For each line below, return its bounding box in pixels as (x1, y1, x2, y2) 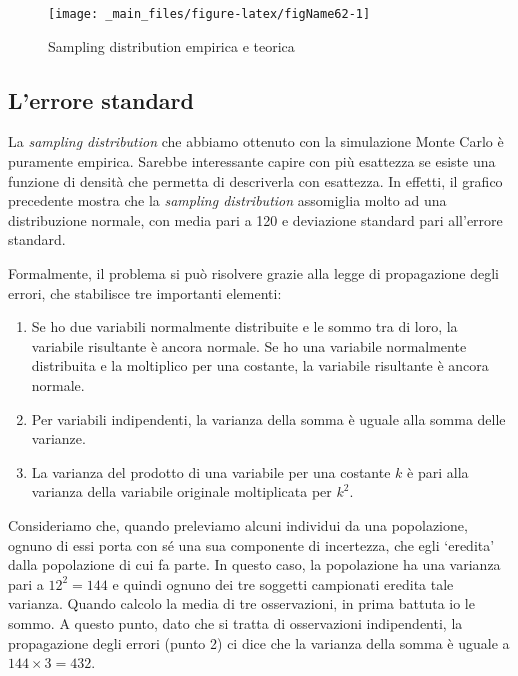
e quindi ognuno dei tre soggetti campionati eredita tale (112, 573, 454, 594)
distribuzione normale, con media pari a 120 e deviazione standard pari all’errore (8, 209, 503, 230)
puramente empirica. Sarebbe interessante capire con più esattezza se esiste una (8, 151, 496, 172)
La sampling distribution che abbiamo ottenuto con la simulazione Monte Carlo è (8, 131, 504, 152)
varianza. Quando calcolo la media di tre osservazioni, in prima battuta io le (8, 593, 475, 614)
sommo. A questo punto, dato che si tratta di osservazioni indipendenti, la (8, 612, 463, 633)
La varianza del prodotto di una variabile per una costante (31, 461, 391, 482)
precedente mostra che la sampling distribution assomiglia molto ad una (8, 190, 447, 211)
